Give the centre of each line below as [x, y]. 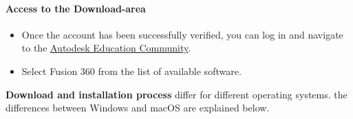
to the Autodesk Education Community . [106, 48]
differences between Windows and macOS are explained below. [138, 108]
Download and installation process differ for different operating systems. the [176, 94]
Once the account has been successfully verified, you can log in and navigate [182, 34]
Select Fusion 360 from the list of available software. [131, 71]
